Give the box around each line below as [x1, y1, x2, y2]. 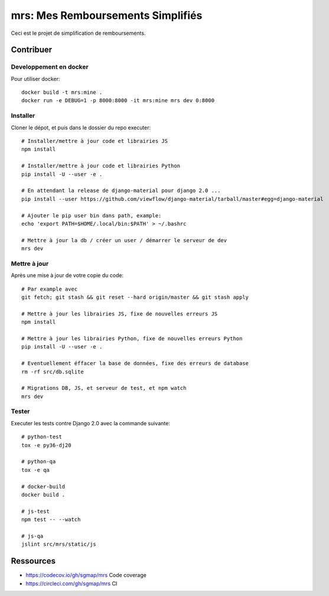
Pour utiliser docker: [11, 75, 60, 82]
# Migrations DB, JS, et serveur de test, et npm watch [21, 385, 187, 392]
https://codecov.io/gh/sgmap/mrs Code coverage [25, 572, 147, 579]
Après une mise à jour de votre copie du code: [11, 272, 124, 279]
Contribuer [11, 45, 53, 55]
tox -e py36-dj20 [21, 442, 71, 448]
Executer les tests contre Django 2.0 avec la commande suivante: [11, 419, 171, 426]
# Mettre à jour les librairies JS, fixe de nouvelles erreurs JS [21, 310, 218, 317]
